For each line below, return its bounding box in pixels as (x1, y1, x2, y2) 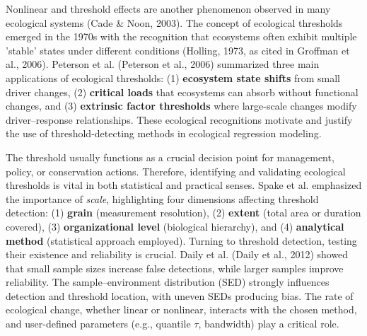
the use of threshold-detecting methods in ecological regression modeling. (6, 126, 322, 141)
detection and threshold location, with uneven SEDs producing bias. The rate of (6, 288, 354, 303)
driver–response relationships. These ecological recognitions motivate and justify (6, 112, 353, 127)
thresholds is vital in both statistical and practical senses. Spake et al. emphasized (6, 178, 362, 192)
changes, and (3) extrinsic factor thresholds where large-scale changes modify (6, 98, 357, 113)
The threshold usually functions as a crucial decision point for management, (6, 149, 334, 164)
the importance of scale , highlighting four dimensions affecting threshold (6, 191, 319, 206)
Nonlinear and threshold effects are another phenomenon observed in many (6, 1, 331, 16)
